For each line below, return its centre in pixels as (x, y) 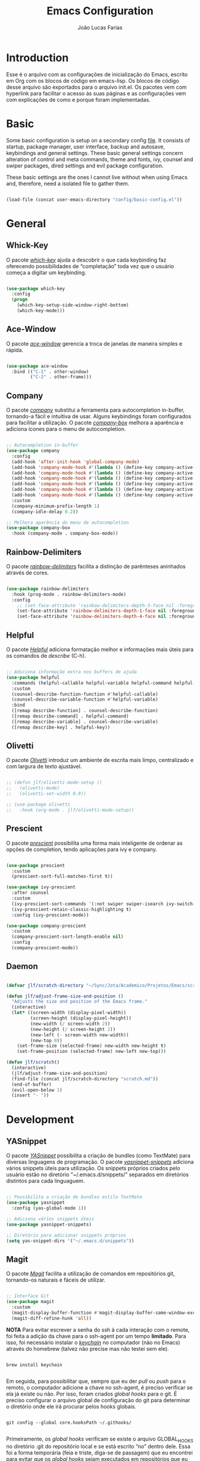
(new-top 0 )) (46, 1040)
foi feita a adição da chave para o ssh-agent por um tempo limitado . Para (96, 1336)
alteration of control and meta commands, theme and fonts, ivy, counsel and (100, 159)
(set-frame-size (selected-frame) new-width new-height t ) (92, 1046)
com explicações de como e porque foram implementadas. (78, 100)
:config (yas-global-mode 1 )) (49, 1208)
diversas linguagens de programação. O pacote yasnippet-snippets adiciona (100, 1162)
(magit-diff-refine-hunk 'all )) (52, 1318)
